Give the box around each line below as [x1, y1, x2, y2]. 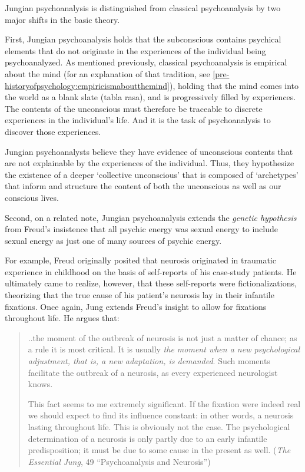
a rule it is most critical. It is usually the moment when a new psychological [28, 343, 300, 355]
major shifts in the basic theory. [5, 13, 120, 25]
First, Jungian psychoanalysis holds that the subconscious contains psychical [5, 33, 281, 45]
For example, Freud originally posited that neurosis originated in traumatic [5, 254, 276, 266]
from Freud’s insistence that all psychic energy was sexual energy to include [5, 223, 278, 235]
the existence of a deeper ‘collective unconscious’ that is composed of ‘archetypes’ [5, 168, 299, 180]
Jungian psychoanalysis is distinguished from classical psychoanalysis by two [5, 2, 281, 14]
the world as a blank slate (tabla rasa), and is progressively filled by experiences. [5, 91, 296, 103]
